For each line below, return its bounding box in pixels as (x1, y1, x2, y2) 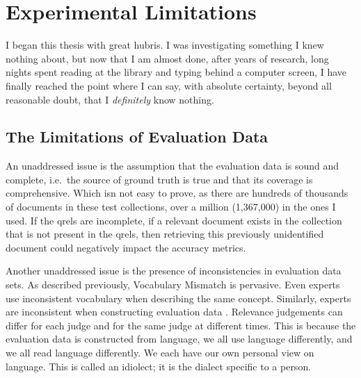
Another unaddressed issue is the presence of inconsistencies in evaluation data (6, 263, 342, 278)
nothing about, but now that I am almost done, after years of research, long (6, 51, 329, 65)
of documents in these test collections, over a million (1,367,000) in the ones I (6, 199, 336, 214)
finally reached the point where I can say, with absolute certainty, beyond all (6, 78, 332, 92)
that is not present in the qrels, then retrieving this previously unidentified (6, 227, 324, 241)
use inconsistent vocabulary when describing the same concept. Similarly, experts (6, 290, 351, 305)
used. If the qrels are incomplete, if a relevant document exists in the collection (6, 213, 342, 227)
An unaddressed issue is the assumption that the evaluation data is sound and (6, 158, 339, 173)
